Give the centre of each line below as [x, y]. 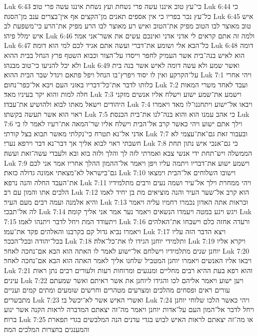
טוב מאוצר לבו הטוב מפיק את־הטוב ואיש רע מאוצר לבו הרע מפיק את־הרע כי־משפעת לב [128, 26]
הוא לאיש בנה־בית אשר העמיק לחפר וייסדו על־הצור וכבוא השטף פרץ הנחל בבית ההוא [124, 55]
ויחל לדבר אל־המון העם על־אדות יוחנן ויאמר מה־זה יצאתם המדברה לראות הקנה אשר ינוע [129, 309]
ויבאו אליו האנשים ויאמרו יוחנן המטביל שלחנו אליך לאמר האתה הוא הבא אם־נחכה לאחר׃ [128, 260]
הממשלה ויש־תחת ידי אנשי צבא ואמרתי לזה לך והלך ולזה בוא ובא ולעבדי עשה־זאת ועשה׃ [128, 153]
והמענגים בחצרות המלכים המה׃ [47, 329]
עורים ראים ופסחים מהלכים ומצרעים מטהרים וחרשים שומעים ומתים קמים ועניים [117, 290]
